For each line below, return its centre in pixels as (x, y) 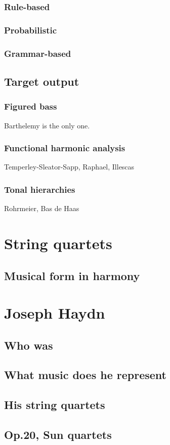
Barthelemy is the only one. (47, 125)
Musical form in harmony (72, 275)
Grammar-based (38, 53)
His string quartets (55, 405)
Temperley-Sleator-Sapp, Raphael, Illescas (69, 167)
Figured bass (31, 106)
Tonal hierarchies (40, 189)
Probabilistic (31, 30)
